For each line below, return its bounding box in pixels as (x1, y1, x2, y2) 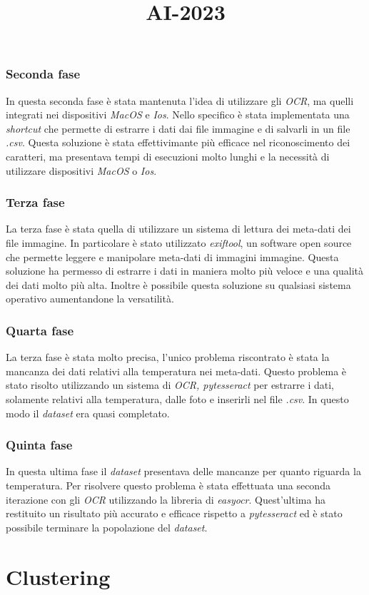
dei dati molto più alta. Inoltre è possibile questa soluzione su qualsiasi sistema (6, 277, 351, 292)
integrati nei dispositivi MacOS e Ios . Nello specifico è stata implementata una (6, 107, 350, 122)
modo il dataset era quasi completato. (6, 405, 170, 420)
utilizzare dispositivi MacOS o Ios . (6, 163, 157, 178)
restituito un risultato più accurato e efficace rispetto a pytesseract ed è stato (6, 506, 343, 521)
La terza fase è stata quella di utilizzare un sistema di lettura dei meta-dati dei (6, 221, 351, 236)
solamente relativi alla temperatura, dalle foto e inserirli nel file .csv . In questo (6, 392, 349, 407)
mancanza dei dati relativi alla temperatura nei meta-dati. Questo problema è (6, 363, 347, 378)
